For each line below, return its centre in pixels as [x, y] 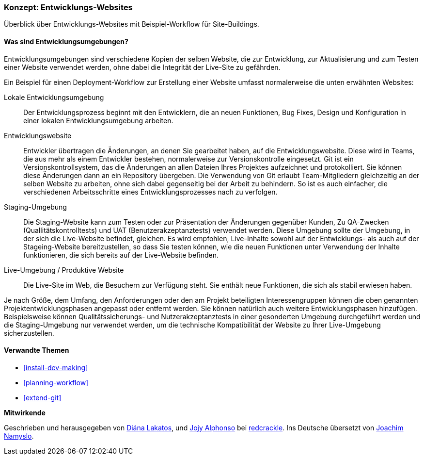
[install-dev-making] [56, 367]
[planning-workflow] [56, 382]
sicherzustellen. [29, 333]
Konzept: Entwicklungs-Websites [68, 7]
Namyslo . [19, 436]
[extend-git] [42, 397]
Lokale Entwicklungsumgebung [54, 97]
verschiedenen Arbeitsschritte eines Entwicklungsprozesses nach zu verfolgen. [150, 192]
